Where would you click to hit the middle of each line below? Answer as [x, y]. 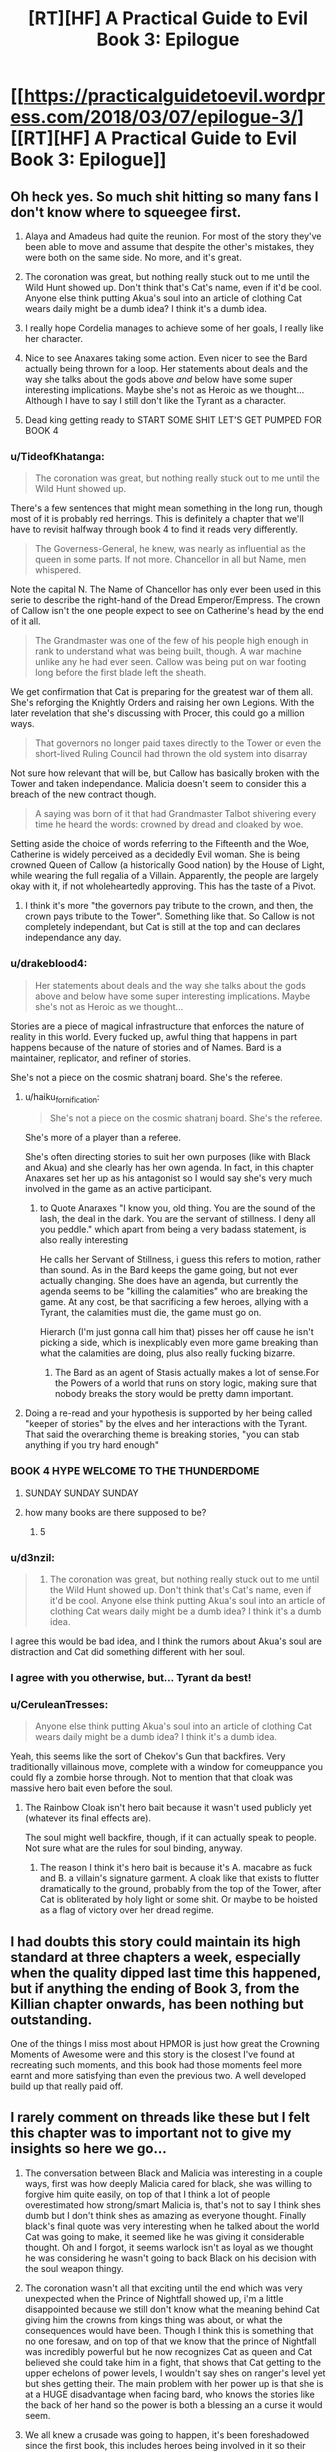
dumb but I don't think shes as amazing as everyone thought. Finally [165, 2215]
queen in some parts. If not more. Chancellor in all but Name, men [170, 559]
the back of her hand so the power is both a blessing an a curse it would [173, 2404]
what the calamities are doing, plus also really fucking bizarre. [167, 1353]
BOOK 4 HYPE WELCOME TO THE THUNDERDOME [135, 1471]
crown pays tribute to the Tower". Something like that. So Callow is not [169, 916]
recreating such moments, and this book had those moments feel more [156, 2065]
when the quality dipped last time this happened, [166, 1972]
